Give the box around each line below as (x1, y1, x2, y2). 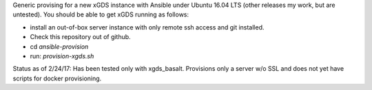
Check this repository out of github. (30, 33, 131, 41)
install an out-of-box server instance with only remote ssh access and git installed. (30, 23, 265, 31)
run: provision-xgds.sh (30, 52, 94, 60)
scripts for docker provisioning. (12, 74, 102, 82)
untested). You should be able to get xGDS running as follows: (12, 10, 189, 19)
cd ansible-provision (30, 42, 89, 51)
